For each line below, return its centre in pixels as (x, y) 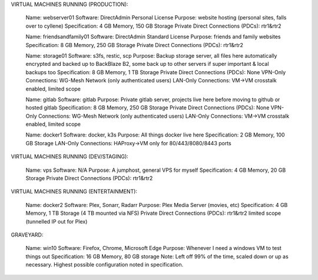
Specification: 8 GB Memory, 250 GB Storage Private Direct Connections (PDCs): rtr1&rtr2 (135, 45)
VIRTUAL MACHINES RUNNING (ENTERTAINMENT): (74, 192)
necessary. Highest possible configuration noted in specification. (105, 265)
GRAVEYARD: (27, 235)
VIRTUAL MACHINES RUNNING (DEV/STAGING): (70, 156)
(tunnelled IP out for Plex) (57, 221)
